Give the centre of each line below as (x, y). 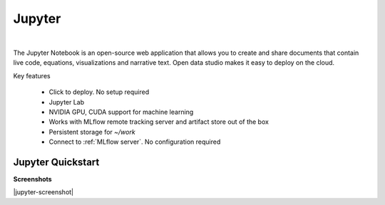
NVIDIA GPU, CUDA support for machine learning (121, 112)
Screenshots (33, 179)
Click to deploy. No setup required (99, 92)
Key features (32, 75)
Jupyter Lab (67, 102)
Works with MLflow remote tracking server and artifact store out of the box (159, 122)
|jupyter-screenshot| (43, 192)
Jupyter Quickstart (56, 162)
